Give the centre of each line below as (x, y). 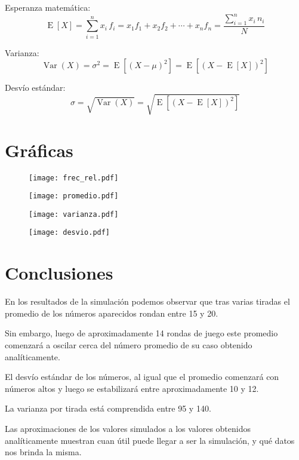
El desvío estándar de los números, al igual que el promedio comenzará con (142, 377)
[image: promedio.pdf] (74, 196)
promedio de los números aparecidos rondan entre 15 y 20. (112, 313)
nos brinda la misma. (43, 452)
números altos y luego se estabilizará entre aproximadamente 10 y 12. (132, 388)
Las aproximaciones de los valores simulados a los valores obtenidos (128, 429)
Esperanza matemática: (48, 7)
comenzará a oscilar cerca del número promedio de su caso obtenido (129, 345)
